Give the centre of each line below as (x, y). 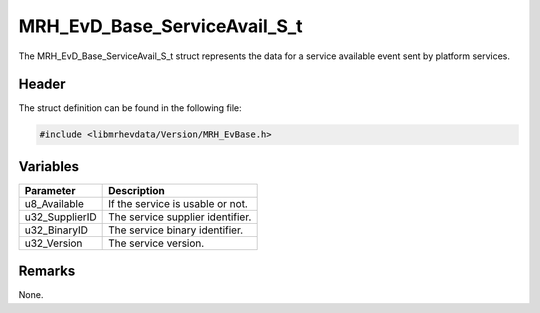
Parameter (50, 190)
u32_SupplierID (60, 217)
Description (136, 190)
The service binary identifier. (176, 230)
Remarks (47, 271)
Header (42, 84)
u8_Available (54, 203)
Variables (49, 166)
